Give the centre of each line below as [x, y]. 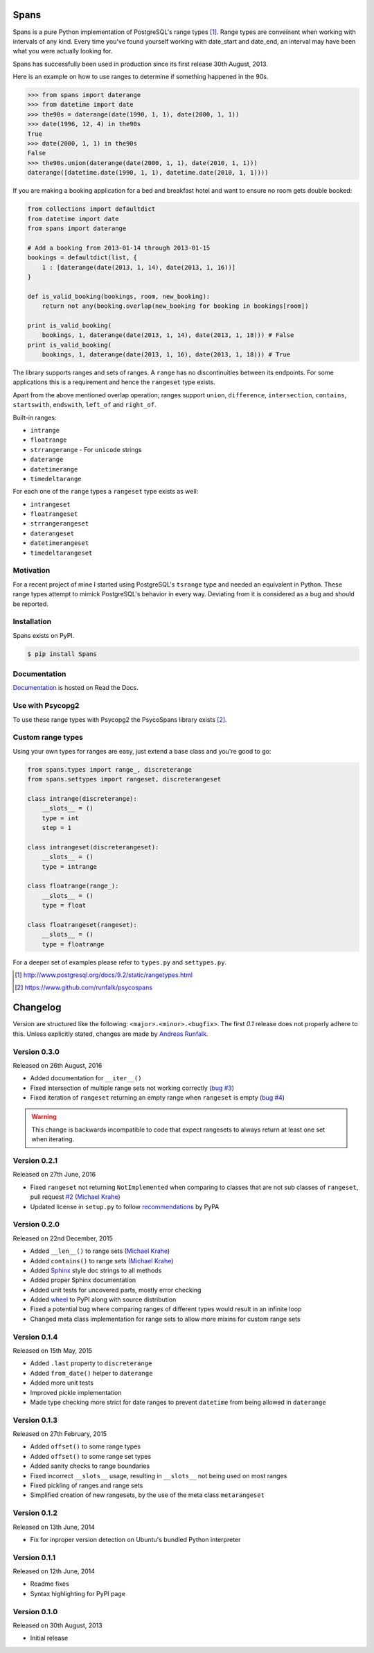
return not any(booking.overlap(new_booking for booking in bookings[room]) [175, 306]
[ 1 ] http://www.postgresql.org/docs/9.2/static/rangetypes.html [104, 975]
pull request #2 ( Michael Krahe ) [75, 1197]
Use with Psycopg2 [46, 706]
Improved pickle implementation [76, 1392]
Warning [44, 1117]
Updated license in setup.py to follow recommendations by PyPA [125, 1206]
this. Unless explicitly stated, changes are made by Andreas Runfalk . [110, 1034]
